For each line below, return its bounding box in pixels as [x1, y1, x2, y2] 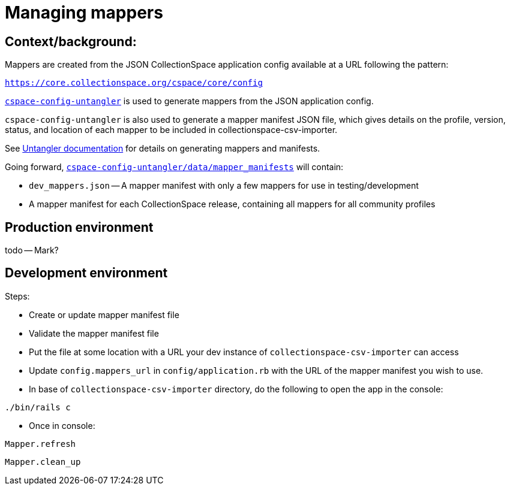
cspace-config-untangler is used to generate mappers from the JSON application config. [5, 96, 374, 107]
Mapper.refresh [5, 438, 76, 449]
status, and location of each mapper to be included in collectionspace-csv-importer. [5, 125, 338, 135]
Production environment [5, 219, 154, 235]
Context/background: [5, 34, 137, 49]
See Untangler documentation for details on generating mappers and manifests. [5, 143, 320, 154]
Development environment [5, 265, 168, 281]
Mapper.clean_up [5, 456, 81, 467]
